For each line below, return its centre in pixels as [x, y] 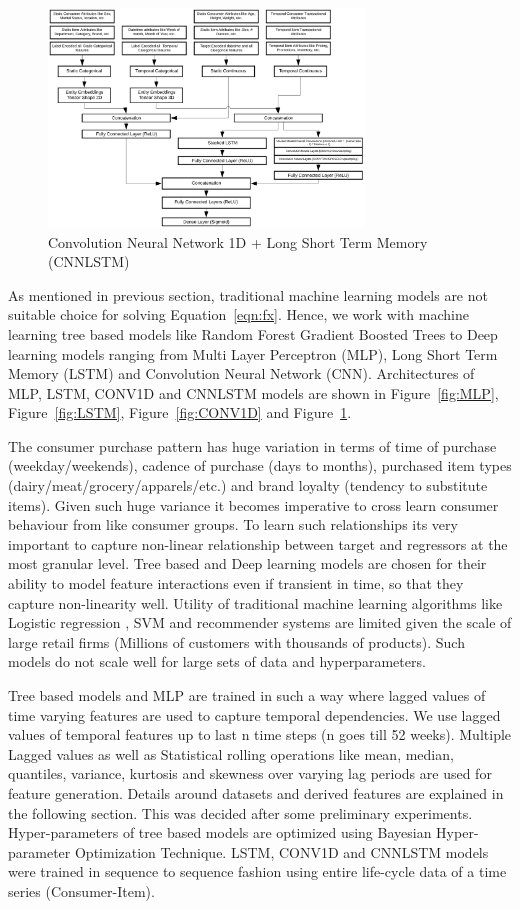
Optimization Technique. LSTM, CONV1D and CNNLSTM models [281, 851]
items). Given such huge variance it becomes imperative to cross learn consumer [253, 504]
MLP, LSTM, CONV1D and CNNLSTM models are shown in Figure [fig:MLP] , [253, 392]
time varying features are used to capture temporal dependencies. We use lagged [254, 714]
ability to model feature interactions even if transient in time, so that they [236, 583]
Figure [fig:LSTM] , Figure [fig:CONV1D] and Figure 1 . [180, 412]
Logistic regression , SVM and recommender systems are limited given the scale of [260, 622]
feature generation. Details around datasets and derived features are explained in [256, 792]
